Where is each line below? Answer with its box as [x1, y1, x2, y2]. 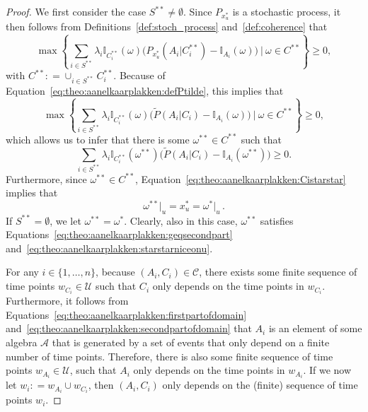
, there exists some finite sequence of [199, 264, 357, 279]
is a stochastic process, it [232, 4, 341, 18]
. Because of [113, 68, 166, 83]
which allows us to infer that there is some [6, 131, 190, 146]
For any [6, 264, 39, 279]
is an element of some [268, 321, 362, 336]
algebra [6, 334, 38, 349]
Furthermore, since [6, 171, 87, 186]
